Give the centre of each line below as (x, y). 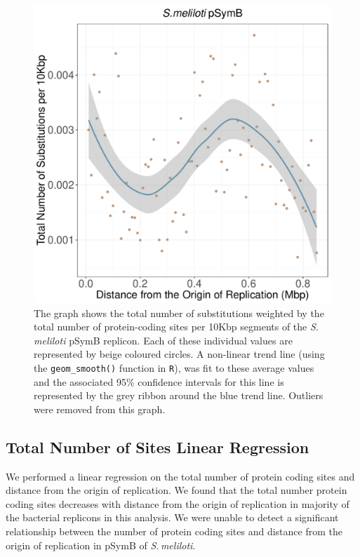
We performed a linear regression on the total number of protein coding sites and (180, 476)
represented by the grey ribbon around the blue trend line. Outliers (179, 395)
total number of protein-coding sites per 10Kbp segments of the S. (176, 327)
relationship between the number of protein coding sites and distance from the (174, 531)
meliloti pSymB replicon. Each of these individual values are (163, 340)
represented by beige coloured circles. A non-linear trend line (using (179, 354)
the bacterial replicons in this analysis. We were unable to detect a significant (172, 517)
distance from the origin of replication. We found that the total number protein (176, 490)
